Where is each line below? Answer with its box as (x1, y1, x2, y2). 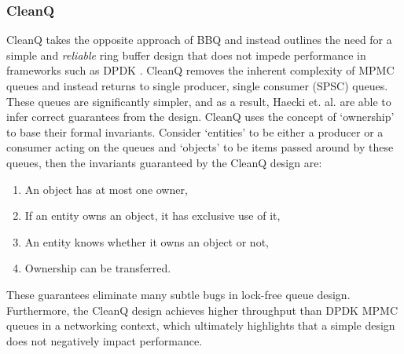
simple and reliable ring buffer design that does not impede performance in (6, 46, 366, 63)
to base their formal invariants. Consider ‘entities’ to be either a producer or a (6, 123, 384, 140)
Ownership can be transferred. (24, 260, 171, 276)
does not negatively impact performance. (6, 332, 203, 349)
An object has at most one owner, (24, 181, 188, 197)
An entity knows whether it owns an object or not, (24, 233, 269, 250)
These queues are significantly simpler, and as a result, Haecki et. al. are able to (6, 93, 391, 109)
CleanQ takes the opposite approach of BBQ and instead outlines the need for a (6, 31, 392, 48)
